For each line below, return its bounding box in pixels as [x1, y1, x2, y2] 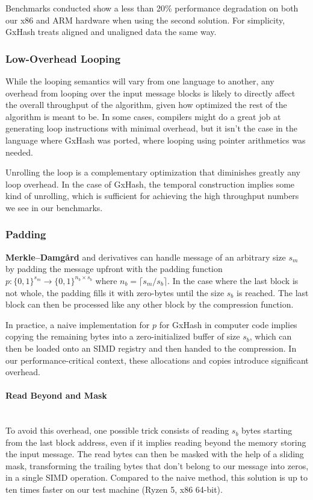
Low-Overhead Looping [5, 51, 121, 66]
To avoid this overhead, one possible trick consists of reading [5, 424, 229, 437]
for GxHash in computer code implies [159, 318, 297, 331]
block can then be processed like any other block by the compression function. [5, 298, 294, 311]
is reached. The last [236, 286, 309, 299]
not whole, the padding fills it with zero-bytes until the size [5, 286, 225, 299]
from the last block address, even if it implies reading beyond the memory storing [5, 435, 306, 448]
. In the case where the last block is [167, 274, 299, 286]
